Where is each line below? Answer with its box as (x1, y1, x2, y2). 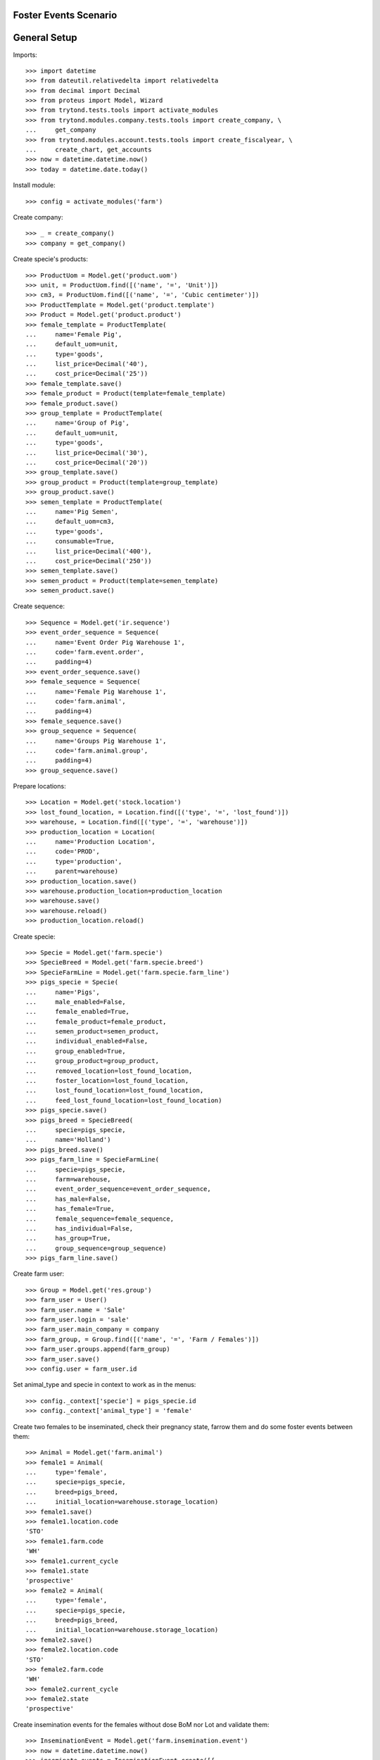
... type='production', (25, 857, 122, 865)
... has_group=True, (25, 1234, 111, 1243)
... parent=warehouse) (25, 867, 119, 876)
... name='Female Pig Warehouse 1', (25, 687, 167, 696)
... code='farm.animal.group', (25, 746, 148, 755)
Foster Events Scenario (13, 9, 118, 21)
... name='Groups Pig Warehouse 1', (25, 736, 167, 745)
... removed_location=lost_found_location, (25, 1067, 193, 1075)
